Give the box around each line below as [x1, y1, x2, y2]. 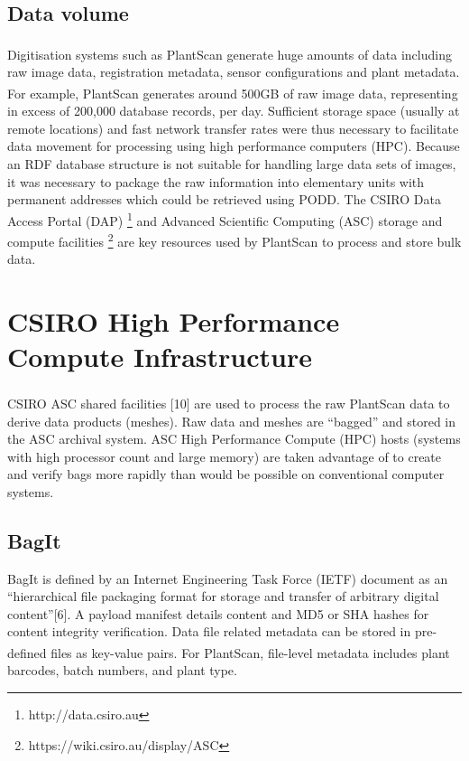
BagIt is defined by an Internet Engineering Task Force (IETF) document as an [7, 568, 448, 587]
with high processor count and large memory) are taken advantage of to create [7, 446, 442, 465]
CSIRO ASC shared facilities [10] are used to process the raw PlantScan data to [7, 393, 450, 412]
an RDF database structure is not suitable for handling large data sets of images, [7, 155, 456, 174]
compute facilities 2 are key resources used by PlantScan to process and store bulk [7, 230, 462, 250]
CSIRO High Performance [7, 303, 340, 340]
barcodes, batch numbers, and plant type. [7, 661, 237, 680]
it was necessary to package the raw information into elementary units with [7, 172, 425, 191]
